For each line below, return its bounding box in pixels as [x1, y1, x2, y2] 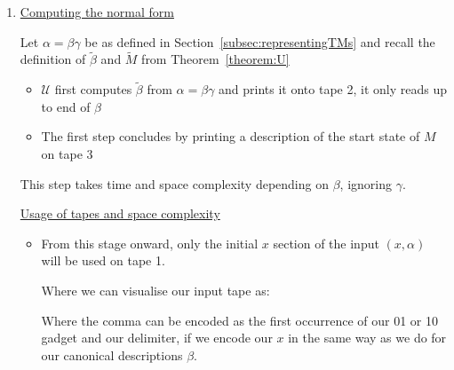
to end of [41, 97, 91, 115]
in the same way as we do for [288, 328, 447, 347]
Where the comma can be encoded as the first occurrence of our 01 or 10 [41, 311, 438, 329]
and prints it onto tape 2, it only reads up [219, 80, 447, 98]
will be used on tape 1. [41, 251, 165, 270]
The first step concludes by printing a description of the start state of [41, 127, 420, 146]
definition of [20, 50, 86, 68]
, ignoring [339, 174, 392, 193]
